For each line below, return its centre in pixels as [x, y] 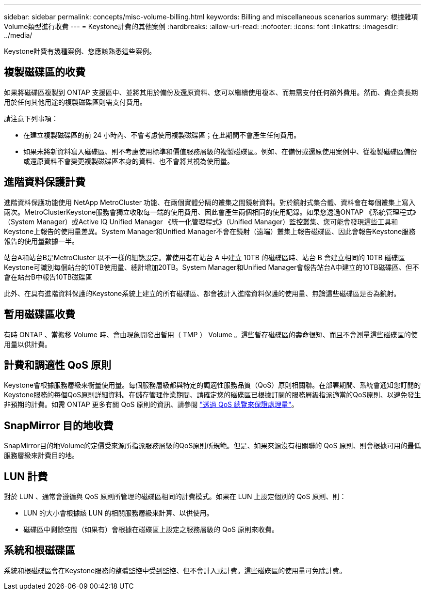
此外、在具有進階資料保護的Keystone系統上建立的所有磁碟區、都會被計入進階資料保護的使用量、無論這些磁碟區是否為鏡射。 [202, 293]
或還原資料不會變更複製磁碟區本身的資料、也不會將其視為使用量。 [129, 161]
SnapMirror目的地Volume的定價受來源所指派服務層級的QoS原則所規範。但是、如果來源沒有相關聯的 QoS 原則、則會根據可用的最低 [212, 446]
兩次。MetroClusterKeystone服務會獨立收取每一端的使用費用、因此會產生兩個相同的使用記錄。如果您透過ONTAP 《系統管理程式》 [210, 212]
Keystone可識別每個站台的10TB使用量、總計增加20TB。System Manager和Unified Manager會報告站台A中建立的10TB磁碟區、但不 [212, 267]
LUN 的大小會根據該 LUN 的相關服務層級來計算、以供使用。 [118, 513]
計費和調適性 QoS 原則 [57, 365]
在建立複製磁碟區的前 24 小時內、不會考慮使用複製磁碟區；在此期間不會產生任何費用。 [162, 135]
